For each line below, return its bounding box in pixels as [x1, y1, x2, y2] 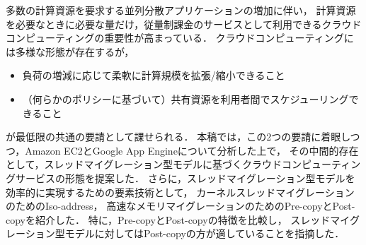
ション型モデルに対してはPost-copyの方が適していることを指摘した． [25, 226, 345, 241]
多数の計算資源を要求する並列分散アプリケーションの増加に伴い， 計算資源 [6, 3, 356, 17]
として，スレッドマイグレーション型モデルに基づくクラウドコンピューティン [6, 157, 361, 172]
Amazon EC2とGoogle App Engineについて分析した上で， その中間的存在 [25, 143, 359, 157]
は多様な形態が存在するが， [6, 44, 135, 59]
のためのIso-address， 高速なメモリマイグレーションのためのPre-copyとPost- [6, 198, 355, 213]
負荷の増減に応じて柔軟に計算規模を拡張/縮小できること [22, 68, 285, 83]
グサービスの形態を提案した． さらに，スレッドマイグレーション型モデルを [6, 170, 355, 185]
